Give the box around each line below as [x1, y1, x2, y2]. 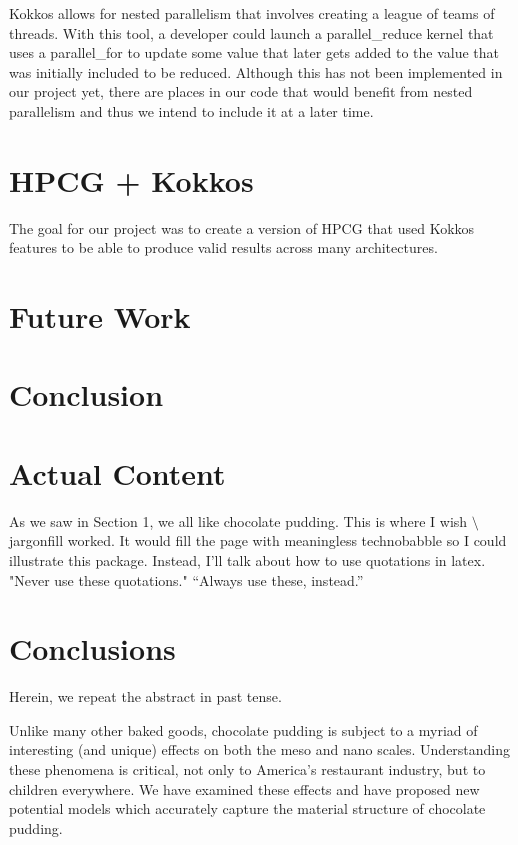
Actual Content [9, 452, 226, 493]
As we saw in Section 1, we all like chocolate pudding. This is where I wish [9, 510, 468, 531]
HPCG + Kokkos [9, 159, 254, 200]
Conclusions [9, 628, 176, 669]
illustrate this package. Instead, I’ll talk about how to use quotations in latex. [9, 549, 486, 570]
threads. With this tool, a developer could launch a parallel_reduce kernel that [9, 22, 494, 43]
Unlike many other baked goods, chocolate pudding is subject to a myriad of [9, 719, 478, 740]
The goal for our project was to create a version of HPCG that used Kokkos [9, 217, 475, 238]
